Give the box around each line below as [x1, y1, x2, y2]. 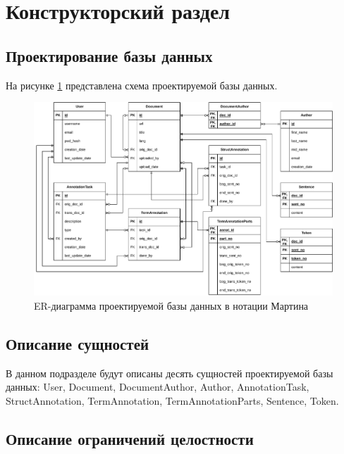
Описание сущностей [6, 332, 149, 354]
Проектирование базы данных [6, 44, 213, 66]
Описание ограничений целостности [6, 427, 254, 449]
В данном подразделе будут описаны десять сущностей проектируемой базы [6, 365, 333, 380]
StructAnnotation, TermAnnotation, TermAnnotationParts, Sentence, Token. [6, 393, 339, 408]
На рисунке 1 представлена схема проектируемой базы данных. [6, 77, 278, 92]
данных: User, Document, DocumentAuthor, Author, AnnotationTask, [6, 379, 309, 394]
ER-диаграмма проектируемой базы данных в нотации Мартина [34, 298, 309, 313]
